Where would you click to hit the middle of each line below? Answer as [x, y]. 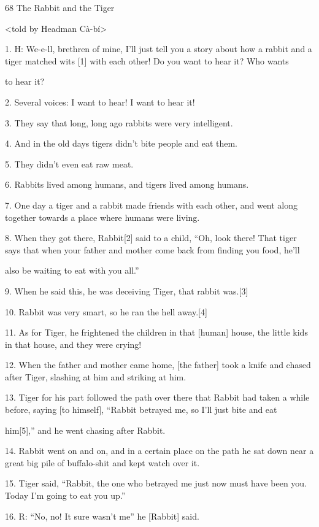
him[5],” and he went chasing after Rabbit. [85, 430]
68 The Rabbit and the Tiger [60, 7]
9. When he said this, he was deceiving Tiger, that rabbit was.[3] [127, 290]
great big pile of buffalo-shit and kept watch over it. [102, 462]
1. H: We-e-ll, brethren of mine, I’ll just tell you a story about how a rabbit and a [159, 49]
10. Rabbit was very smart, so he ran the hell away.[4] [106, 311]
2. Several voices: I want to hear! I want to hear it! [100, 102]
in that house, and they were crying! [73, 344]
